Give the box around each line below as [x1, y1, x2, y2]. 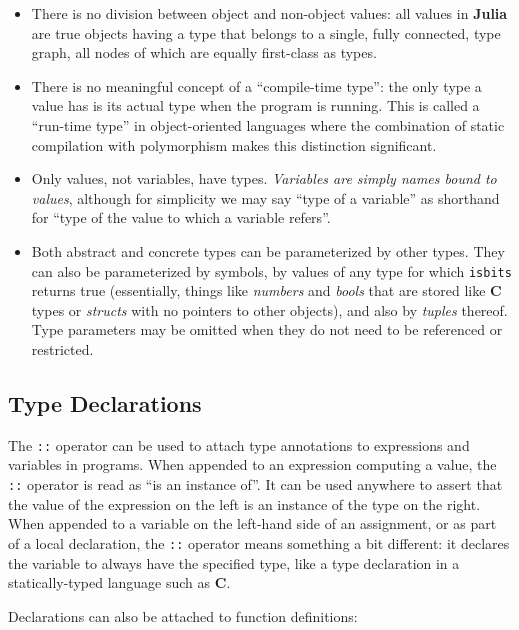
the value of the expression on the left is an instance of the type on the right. [8, 493, 481, 514]
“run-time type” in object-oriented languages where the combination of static [31, 114, 505, 135]
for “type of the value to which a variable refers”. [31, 207, 331, 228]
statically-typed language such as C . [8, 572, 231, 593]
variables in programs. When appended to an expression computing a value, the [8, 454, 497, 475]
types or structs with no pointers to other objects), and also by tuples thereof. [31, 299, 508, 320]
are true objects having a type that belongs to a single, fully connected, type [31, 22, 501, 43]
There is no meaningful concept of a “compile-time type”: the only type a [31, 75, 482, 96]
